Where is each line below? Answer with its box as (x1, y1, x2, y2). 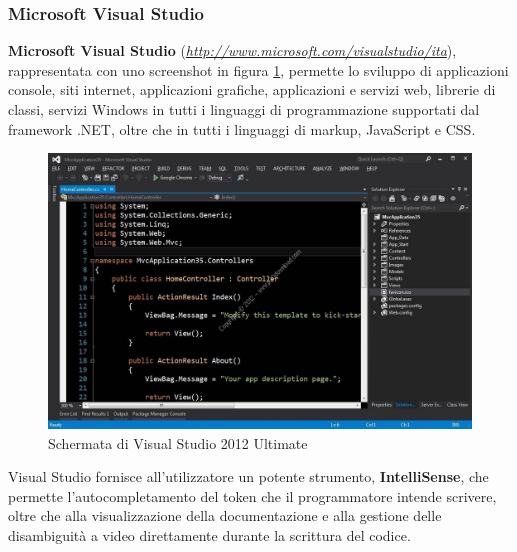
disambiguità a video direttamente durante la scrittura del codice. (8, 524, 411, 545)
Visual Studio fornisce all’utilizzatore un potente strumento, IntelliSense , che (8, 466, 489, 487)
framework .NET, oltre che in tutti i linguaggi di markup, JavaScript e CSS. (8, 118, 476, 139)
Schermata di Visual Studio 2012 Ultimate (48, 432, 308, 453)
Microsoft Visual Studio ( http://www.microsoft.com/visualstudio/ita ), (8, 40, 457, 61)
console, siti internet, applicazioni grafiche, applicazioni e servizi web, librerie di (8, 79, 496, 100)
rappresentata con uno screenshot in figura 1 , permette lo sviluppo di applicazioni (8, 59, 509, 80)
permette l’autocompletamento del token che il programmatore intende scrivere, (8, 485, 497, 506)
